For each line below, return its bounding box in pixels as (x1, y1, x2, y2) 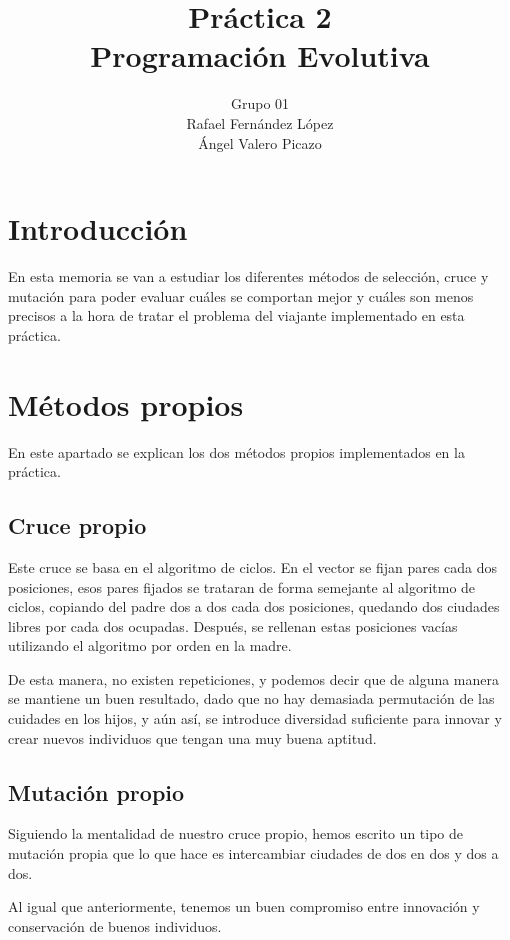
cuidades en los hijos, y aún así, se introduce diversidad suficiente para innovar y (8, 708, 502, 729)
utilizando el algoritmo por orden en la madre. (8, 635, 292, 656)
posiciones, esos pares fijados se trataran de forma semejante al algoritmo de (8, 576, 476, 597)
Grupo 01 (230, 93, 290, 114)
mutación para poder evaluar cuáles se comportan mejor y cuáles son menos (8, 285, 474, 306)
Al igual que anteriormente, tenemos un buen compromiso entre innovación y (8, 896, 480, 917)
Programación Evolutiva (90, 35, 430, 76)
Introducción (8, 208, 188, 249)
